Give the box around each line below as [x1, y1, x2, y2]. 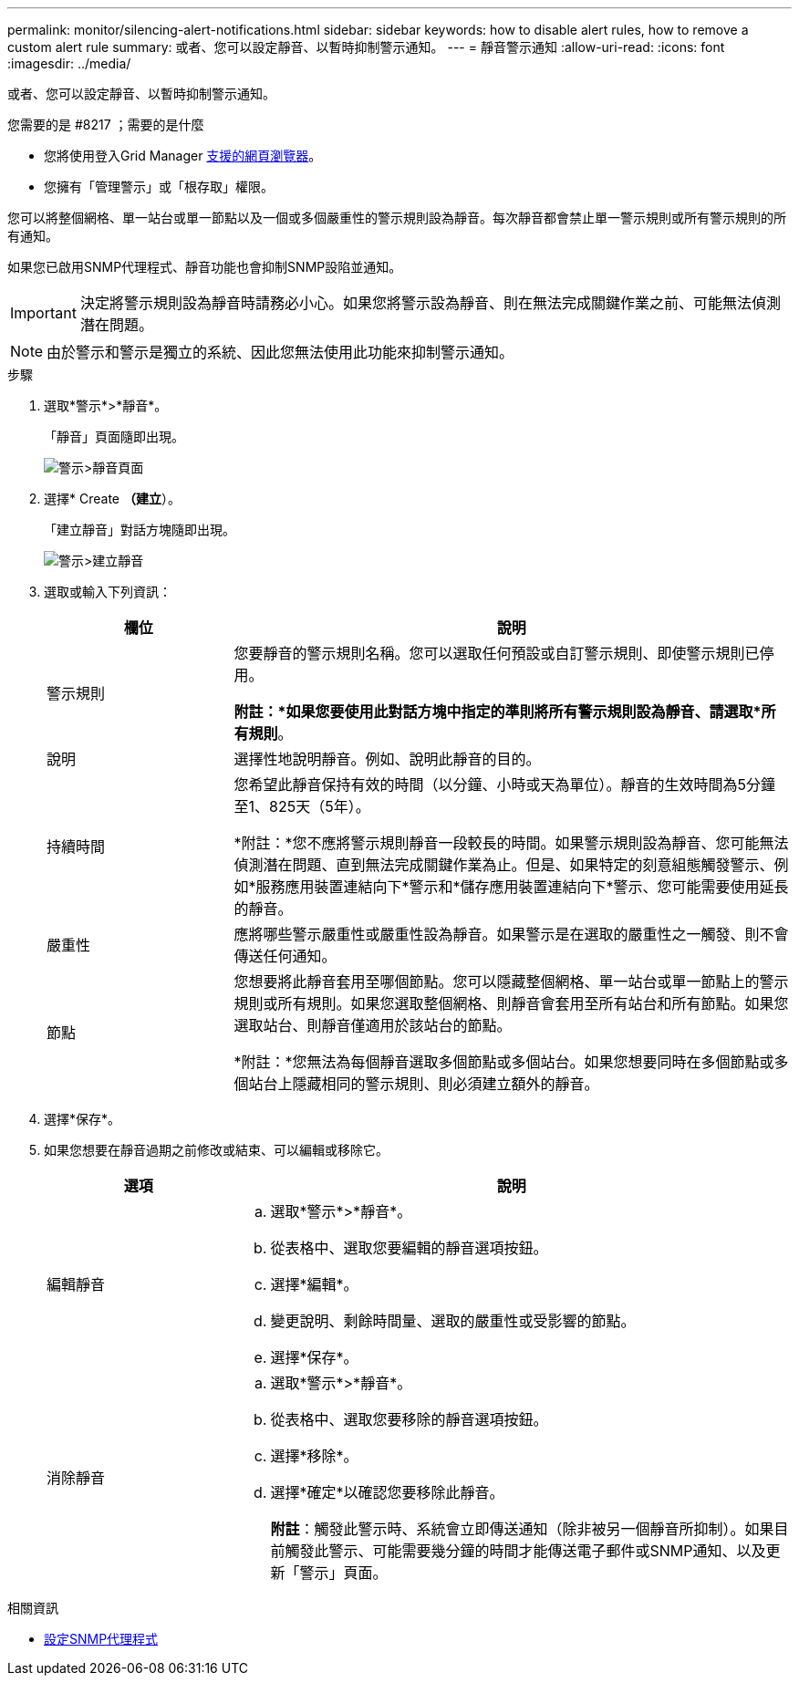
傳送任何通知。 [233, 947, 337, 965]
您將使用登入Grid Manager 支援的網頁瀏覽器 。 [44, 148, 322, 163]
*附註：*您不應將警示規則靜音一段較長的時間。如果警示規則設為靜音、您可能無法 [233, 834, 789, 852]
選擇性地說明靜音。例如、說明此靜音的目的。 [233, 750, 541, 768]
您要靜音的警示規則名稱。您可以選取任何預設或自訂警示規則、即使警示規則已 [233, 644, 760, 662]
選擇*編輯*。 [270, 1275, 358, 1293]
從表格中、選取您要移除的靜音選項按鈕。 [270, 1410, 548, 1428]
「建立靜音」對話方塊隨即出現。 [44, 522, 235, 537]
